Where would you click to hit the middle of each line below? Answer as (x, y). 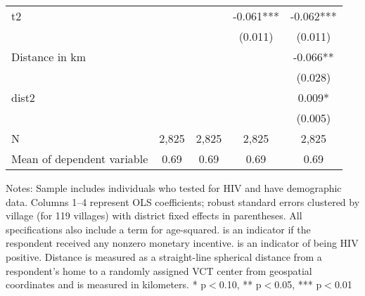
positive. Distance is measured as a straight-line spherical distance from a (164, 256)
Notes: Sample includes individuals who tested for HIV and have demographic (174, 188)
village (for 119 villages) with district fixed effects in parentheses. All (154, 215)
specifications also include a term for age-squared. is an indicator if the (158, 229)
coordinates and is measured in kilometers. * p (106, 284)
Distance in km (49, 57)
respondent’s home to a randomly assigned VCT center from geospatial (159, 270)
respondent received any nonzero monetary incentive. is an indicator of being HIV (182, 243)
